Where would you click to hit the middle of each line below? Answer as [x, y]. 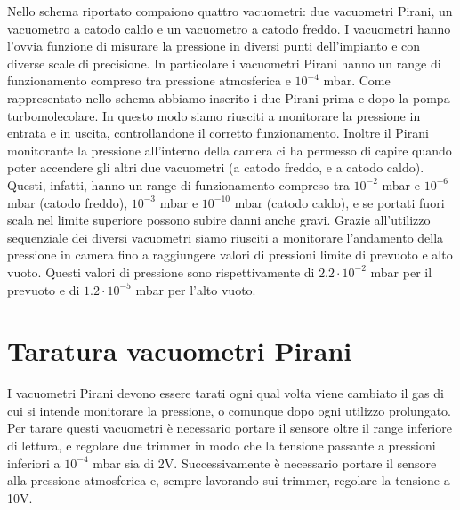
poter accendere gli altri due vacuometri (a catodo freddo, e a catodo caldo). [216, 167]
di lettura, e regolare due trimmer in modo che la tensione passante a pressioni [222, 445]
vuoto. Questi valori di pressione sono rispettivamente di [161, 271]
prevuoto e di [44, 289]
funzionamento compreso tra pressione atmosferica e [149, 80]
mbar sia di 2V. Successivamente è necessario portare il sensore [265, 462]
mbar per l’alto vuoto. [196, 289]
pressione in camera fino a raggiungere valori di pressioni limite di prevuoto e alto [230, 255]
